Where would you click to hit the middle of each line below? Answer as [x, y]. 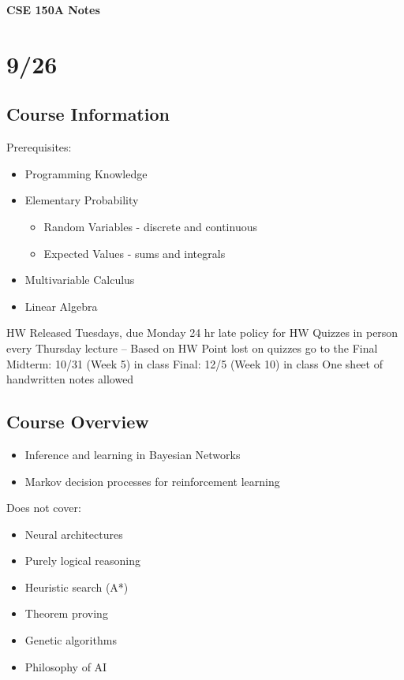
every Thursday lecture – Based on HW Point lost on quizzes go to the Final [192, 347]
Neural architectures [74, 534]
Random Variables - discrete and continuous [150, 226]
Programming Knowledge [86, 173]
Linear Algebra [61, 306]
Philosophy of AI [66, 666]
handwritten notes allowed [70, 379]
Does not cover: [44, 508]
